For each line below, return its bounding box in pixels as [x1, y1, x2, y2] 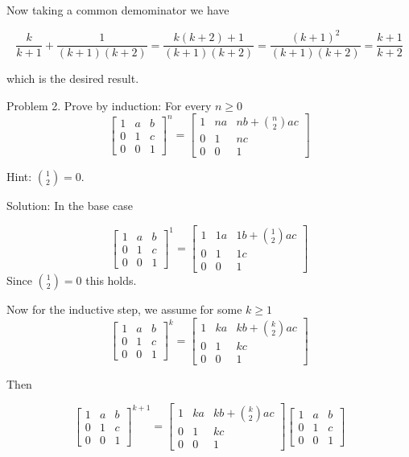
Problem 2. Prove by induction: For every [6, 97, 212, 113]
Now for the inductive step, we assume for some [6, 301, 242, 318]
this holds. [85, 272, 137, 289]
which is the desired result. [6, 70, 139, 87]
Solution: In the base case [6, 197, 133, 214]
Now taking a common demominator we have [6, 2, 229, 18]
